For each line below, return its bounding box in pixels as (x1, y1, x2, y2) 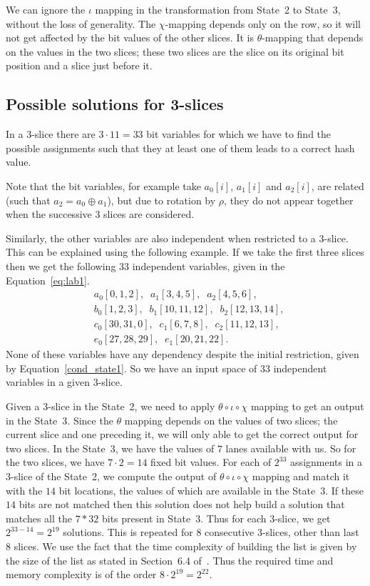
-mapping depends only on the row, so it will (165, 16, 361, 31)
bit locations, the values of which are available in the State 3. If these (58, 482, 364, 497)
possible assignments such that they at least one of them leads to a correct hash (6, 140, 355, 155)
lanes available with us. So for (225, 440, 356, 455)
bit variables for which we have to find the (146, 126, 332, 141)
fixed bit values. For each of (150, 455, 272, 470)
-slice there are (31, 126, 96, 141)
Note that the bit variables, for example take (6, 178, 201, 193)
